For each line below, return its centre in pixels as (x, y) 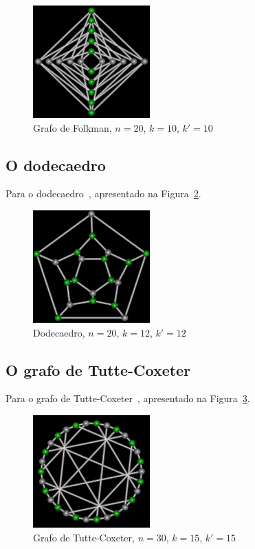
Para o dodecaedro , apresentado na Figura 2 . (103, 193)
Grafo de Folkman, (73, 127)
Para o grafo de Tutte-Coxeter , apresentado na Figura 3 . (128, 398)
